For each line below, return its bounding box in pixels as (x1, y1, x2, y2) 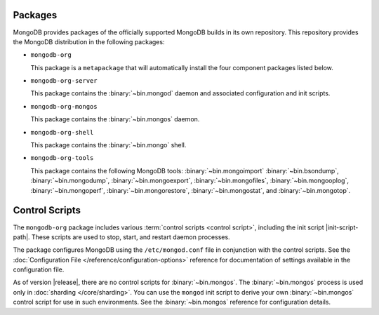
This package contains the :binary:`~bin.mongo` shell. (30, 141, 187, 149)
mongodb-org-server (30, 77, 98, 85)
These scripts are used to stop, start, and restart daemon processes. (32, 232, 231, 241)
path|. (13, 232, 31, 241)
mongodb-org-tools (30, 154, 94, 162)
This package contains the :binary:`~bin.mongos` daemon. (30, 115, 200, 123)
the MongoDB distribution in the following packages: (13, 37, 165, 46)
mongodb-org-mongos (30, 102, 98, 110)
